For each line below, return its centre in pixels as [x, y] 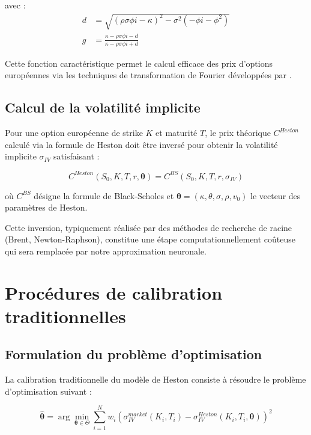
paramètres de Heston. [46, 207]
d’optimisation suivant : [48, 391]
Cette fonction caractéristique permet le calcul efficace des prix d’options [139, 63]
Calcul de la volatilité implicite [103, 107]
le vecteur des [276, 195]
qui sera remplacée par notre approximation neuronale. [106, 251]
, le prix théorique [238, 133]
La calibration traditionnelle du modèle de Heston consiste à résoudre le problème [155, 379]
